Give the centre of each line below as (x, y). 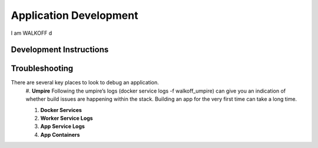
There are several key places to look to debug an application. (85, 83)
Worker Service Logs (67, 119)
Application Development (74, 15)
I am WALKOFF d (32, 33)
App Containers (60, 134)
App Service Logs (63, 126)
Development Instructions (60, 50)
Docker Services (61, 110)
